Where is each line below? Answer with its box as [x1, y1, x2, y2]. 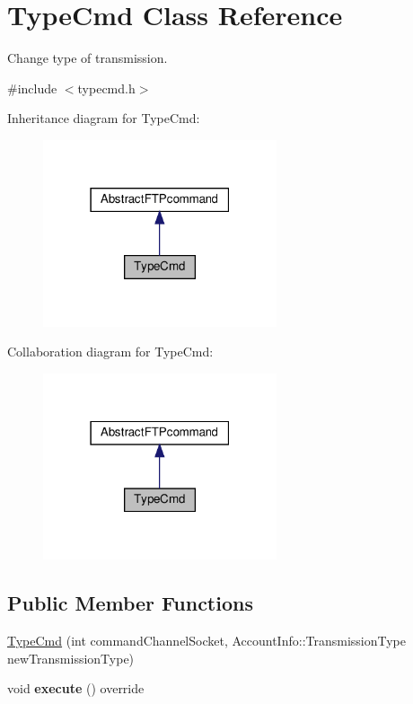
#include [7, 78, 57, 97]
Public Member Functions [7, 589, 253, 617]
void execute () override [7, 679, 145, 698]
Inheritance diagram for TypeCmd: [7, 109, 200, 128]
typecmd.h [77, 78, 136, 97]
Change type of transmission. [7, 48, 168, 67]
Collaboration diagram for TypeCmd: [7, 342, 214, 361]
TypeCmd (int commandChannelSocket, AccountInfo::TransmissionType [7, 631, 407, 650]
